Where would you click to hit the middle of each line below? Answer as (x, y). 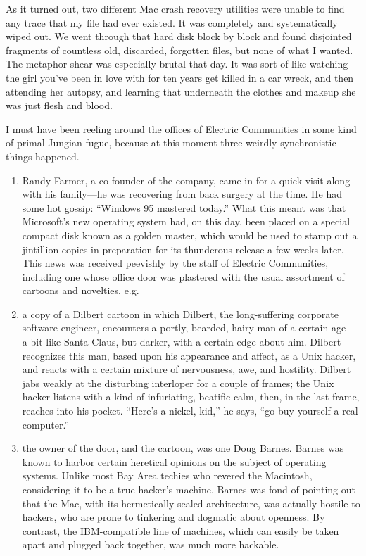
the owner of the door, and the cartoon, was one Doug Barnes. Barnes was (183, 448)
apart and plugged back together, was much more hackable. (151, 544)
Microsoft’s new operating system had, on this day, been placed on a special (186, 221)
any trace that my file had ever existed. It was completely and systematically (172, 22)
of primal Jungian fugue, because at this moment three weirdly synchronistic (171, 143)
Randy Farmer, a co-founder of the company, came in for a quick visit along (186, 180)
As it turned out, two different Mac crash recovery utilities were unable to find (175, 8)
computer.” (45, 424)
